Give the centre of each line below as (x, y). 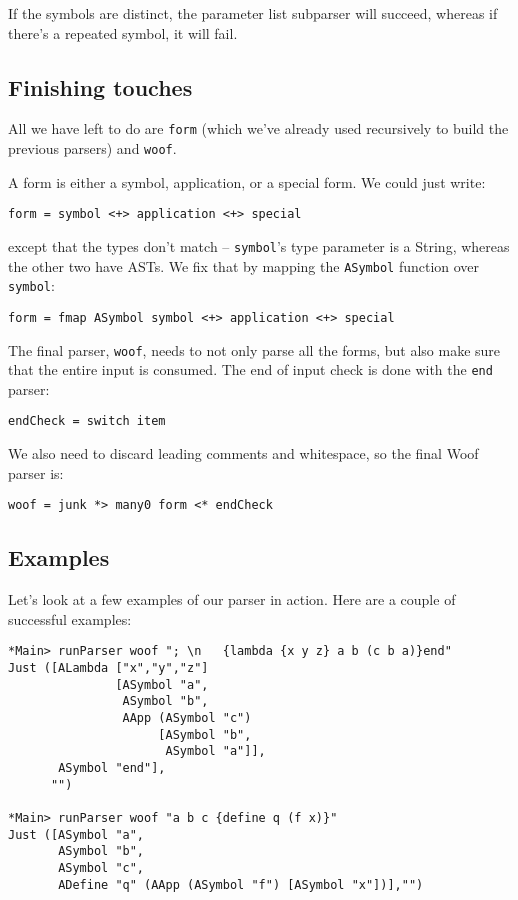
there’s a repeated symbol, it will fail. (123, 32)
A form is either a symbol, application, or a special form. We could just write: (247, 181)
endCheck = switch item (87, 421)
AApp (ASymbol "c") (187, 718)
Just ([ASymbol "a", (76, 834)
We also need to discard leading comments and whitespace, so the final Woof (243, 453)
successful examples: (70, 618)
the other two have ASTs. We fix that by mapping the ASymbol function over (244, 265)
